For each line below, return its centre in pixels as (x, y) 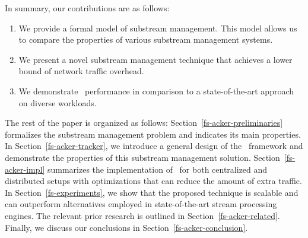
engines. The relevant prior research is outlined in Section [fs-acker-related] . (142, 215)
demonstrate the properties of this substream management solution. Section (142, 157)
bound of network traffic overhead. (81, 71)
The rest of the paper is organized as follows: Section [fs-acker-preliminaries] (144, 123)
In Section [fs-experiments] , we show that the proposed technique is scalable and (152, 192)
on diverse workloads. (58, 102)
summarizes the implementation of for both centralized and (157, 169)
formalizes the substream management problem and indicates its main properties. (153, 134)
